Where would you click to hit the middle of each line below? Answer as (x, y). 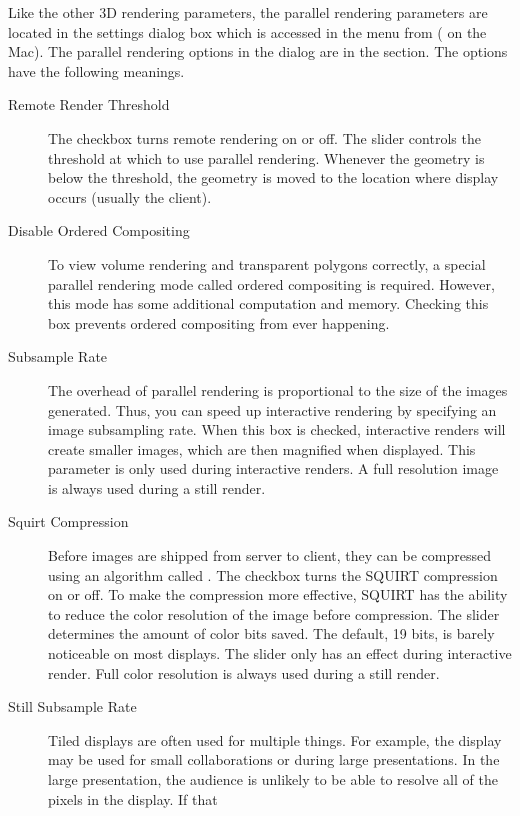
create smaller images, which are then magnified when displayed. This (262, 448)
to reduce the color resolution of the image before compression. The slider (274, 613)
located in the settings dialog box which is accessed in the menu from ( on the (247, 31)
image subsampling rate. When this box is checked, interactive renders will (277, 429)
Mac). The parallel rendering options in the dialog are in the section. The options (258, 51)
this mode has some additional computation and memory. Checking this (268, 303)
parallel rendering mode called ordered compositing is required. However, (271, 283)
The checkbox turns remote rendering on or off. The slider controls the (264, 137)
